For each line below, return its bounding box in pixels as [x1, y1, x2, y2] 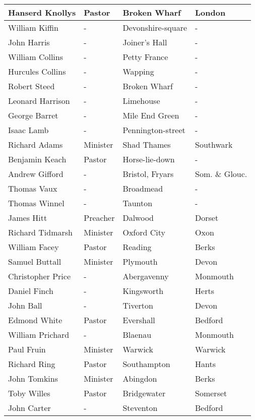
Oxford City [122, 226, 165, 238]
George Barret [8, 109, 58, 121]
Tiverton [122, 299, 153, 311]
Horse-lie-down [122, 153, 175, 165]
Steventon [122, 402, 158, 413]
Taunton [122, 197, 153, 209]
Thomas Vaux [8, 183, 57, 194]
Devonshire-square [122, 22, 187, 33]
